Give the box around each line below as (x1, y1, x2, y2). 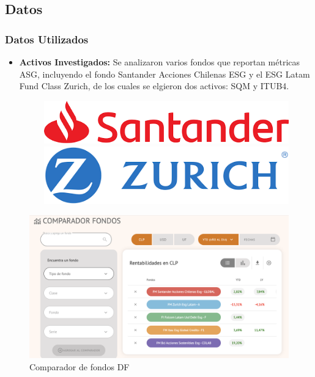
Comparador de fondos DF (29, 360, 130, 373)
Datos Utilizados (5, 31, 89, 46)
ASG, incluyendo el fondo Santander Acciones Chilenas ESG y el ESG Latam (19, 67, 310, 80)
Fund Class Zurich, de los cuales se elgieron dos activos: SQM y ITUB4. (19, 79, 289, 92)
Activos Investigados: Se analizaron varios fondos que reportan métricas (19, 56, 300, 68)
